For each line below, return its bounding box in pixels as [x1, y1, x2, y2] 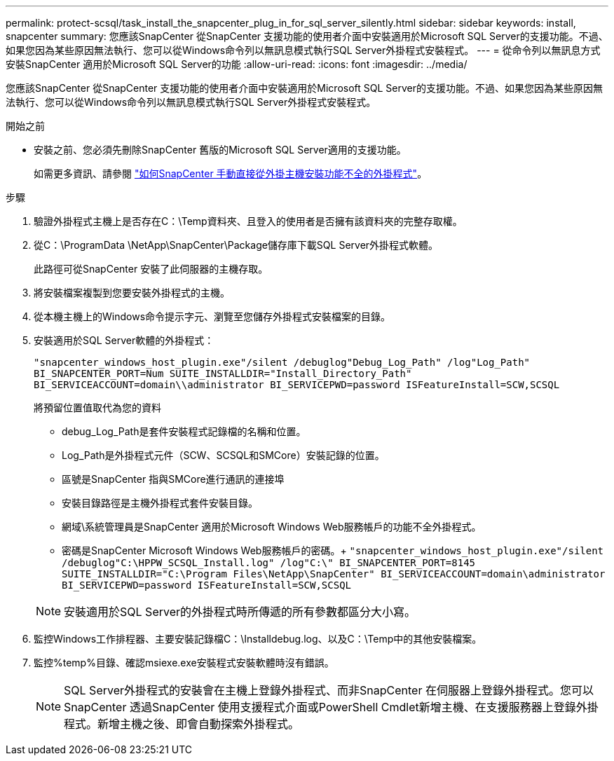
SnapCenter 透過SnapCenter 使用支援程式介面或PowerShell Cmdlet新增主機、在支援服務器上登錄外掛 [64, 700, 599, 714]
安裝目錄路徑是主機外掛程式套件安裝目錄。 [62, 497, 258, 509]
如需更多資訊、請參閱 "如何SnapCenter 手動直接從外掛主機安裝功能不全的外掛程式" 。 [34, 167, 428, 179]
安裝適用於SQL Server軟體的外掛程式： [34, 334, 214, 346]
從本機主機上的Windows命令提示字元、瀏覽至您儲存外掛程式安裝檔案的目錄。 [34, 310, 391, 322]
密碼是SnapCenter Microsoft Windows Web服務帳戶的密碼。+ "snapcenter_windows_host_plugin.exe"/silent [62, 544, 604, 556]
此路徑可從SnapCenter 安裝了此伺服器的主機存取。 [34, 263, 268, 275]
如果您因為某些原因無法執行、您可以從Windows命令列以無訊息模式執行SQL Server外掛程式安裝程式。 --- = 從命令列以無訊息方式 [6, 44, 601, 56]
